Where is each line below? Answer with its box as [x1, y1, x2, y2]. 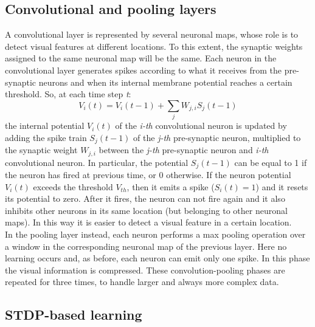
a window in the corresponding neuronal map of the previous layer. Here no [5, 239, 287, 252]
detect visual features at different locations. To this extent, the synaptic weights [5, 40, 303, 52]
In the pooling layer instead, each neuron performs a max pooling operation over [5, 228, 306, 241]
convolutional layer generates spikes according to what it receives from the [5, 63, 282, 76]
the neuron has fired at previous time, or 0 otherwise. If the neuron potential [5, 168, 291, 181]
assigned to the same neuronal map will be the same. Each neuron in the [5, 52, 277, 64]
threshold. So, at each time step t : [5, 88, 131, 100]
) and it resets [255, 180, 308, 193]
